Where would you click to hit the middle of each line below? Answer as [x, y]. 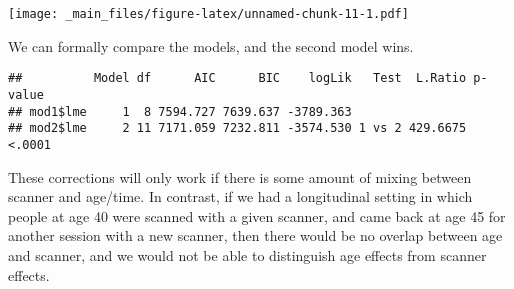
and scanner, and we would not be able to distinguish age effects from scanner [247, 254]
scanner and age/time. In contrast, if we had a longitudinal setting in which [240, 196]
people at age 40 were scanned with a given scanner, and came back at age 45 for [257, 215]
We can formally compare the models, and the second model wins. [211, 45]
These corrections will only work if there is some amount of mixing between [240, 176]
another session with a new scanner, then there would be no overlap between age [255, 235]
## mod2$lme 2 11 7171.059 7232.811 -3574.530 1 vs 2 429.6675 [237, 128]
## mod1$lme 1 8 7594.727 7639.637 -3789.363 [180, 111]
